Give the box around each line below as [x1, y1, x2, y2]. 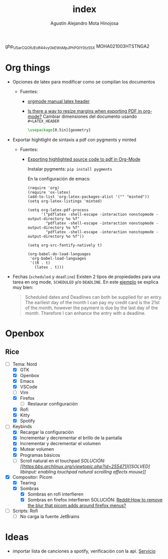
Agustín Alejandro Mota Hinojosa [50, 20, 119, 26]
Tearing [20, 479, 36, 485]
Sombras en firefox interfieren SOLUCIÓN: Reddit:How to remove [27, 497, 162, 503]
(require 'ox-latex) [27, 190, 71, 195]
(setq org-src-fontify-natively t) [27, 243, 102, 248]
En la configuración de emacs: [27, 175, 91, 182]
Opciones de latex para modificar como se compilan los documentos [12, 79, 155, 85]
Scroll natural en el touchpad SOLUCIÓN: [20, 457, 106, 464]
